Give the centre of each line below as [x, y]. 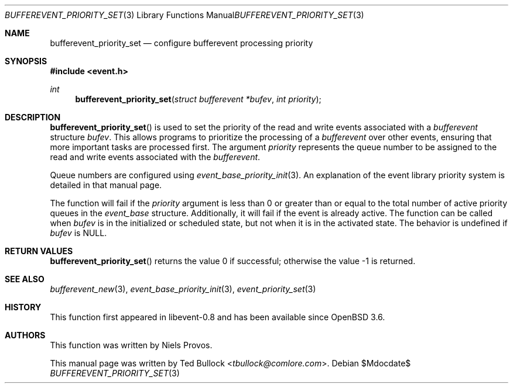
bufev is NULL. [78, 233]
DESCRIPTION [33, 117]
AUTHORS [25, 335]
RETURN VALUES [39, 251]
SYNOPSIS [26, 61]
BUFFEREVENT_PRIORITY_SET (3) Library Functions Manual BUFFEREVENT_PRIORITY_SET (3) [184, 15]
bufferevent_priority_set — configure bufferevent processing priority [182, 43]
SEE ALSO [25, 279]
